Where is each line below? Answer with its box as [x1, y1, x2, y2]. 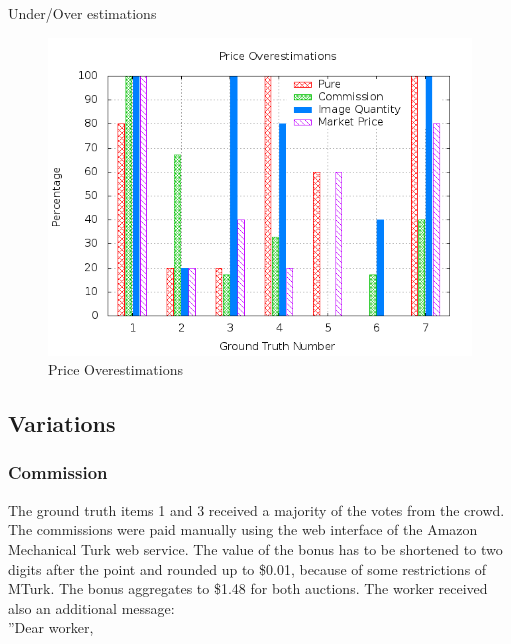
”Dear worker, [8, 617, 94, 638]
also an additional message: [8, 597, 175, 618]
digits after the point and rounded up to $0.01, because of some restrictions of [8, 558, 487, 579]
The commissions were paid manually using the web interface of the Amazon [8, 519, 478, 540]
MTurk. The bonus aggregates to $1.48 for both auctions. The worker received [8, 578, 488, 599]
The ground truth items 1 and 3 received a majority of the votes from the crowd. [8, 499, 505, 520]
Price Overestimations [48, 359, 183, 380]
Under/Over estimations [8, 3, 157, 23]
